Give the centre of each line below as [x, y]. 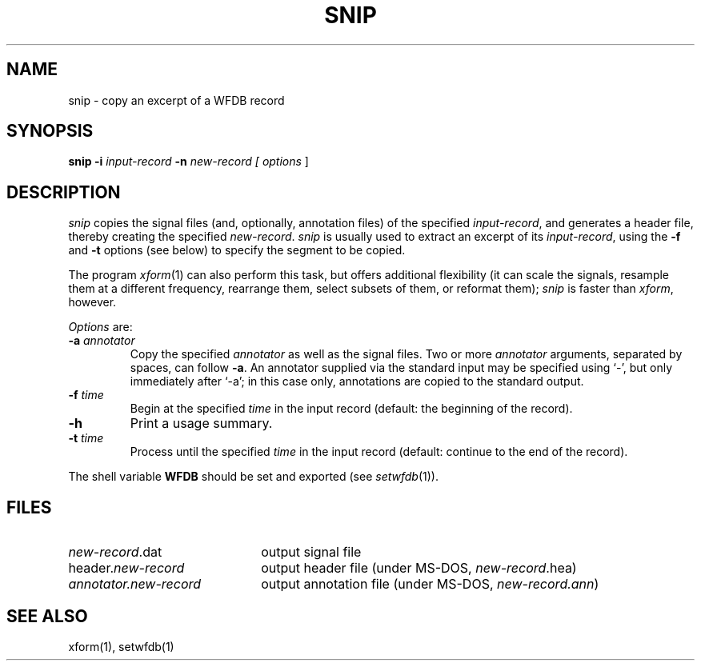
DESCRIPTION [64, 192]
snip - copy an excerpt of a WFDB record [176, 100]
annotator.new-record [135, 584]
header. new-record [126, 568]
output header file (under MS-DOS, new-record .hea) [419, 568]
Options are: [100, 327]
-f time [86, 395]
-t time [86, 438]
